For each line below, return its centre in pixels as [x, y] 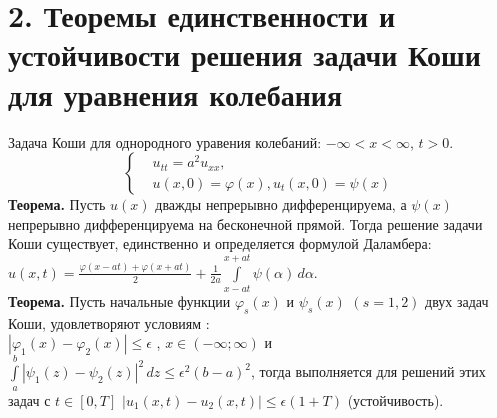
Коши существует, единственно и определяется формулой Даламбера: [220, 243]
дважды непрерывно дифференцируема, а [281, 204]
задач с [29, 399]
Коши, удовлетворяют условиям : [109, 322]
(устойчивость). [395, 399]
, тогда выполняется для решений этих [368, 371]
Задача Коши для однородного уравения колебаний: [165, 141]
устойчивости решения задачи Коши [244, 54]
